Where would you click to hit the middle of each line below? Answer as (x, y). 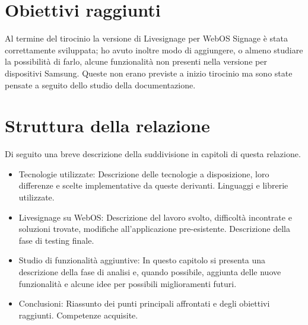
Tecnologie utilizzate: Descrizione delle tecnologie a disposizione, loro (144, 173)
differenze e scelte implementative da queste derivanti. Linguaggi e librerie (153, 185)
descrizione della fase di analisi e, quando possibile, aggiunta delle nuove (150, 271)
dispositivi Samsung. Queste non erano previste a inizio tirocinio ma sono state (149, 73)
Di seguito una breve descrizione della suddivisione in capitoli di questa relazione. (153, 154)
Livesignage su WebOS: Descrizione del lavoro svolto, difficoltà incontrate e (155, 217)
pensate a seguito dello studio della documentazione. (100, 85)
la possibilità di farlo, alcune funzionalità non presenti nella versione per (136, 61)
